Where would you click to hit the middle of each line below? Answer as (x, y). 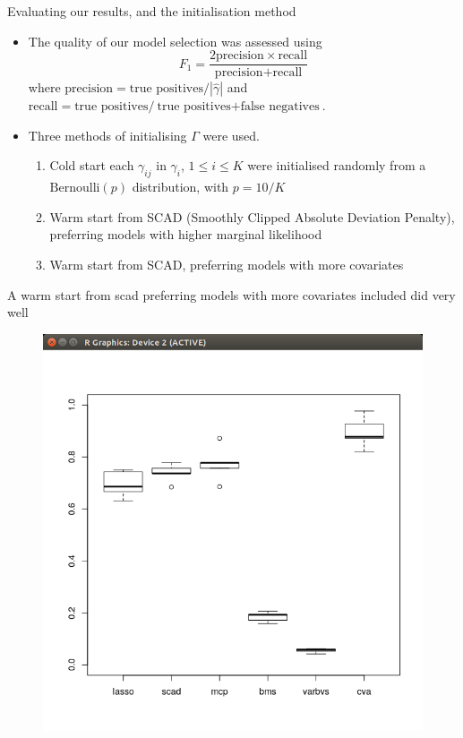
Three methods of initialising (107, 135)
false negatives (280, 107)
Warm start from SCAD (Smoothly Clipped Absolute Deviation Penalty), (252, 216)
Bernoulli (75, 189)
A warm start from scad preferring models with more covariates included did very (231, 294)
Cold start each (92, 165)
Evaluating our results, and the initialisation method (152, 11)
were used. (231, 135)
